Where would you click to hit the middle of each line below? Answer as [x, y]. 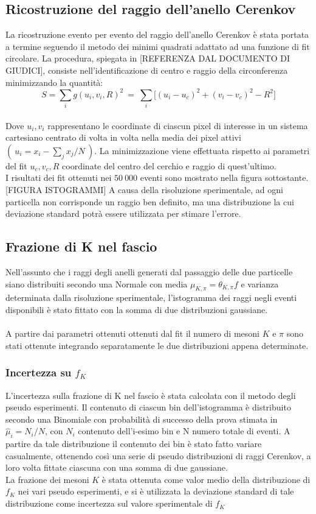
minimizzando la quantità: [54, 82]
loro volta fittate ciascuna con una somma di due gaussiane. [117, 467]
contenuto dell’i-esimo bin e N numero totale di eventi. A [184, 431]
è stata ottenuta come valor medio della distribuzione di [206, 479]
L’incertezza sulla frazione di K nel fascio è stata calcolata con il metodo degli [151, 395]
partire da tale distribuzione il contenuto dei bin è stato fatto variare [134, 444]
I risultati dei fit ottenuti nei [59, 178]
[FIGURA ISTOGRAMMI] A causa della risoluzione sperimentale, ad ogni [144, 189]
